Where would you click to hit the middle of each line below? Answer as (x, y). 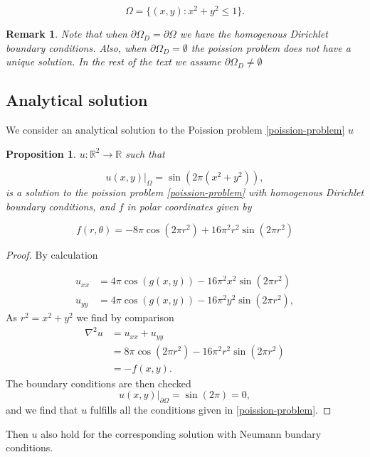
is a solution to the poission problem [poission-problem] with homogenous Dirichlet (185, 192)
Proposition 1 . (41, 153)
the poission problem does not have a (271, 47)
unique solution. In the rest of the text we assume (113, 61)
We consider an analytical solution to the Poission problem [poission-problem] (175, 130)
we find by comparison (125, 317)
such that (145, 153)
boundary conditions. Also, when (76, 47)
